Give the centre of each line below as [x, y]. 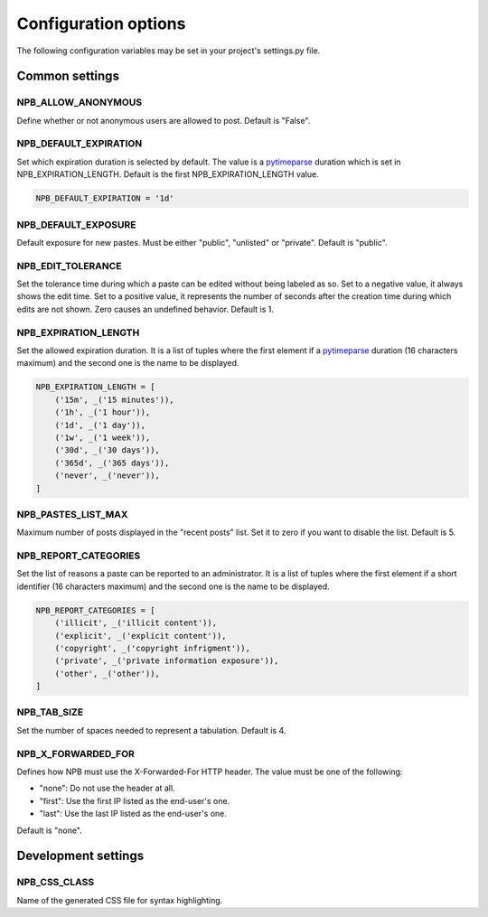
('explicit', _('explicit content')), [141, 636]
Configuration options [101, 23]
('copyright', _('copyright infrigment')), [152, 648]
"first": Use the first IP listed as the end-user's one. [135, 800]
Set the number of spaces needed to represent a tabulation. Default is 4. [151, 730]
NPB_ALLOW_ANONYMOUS [80, 102]
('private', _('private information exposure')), [167, 661]
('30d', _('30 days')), [107, 450]
